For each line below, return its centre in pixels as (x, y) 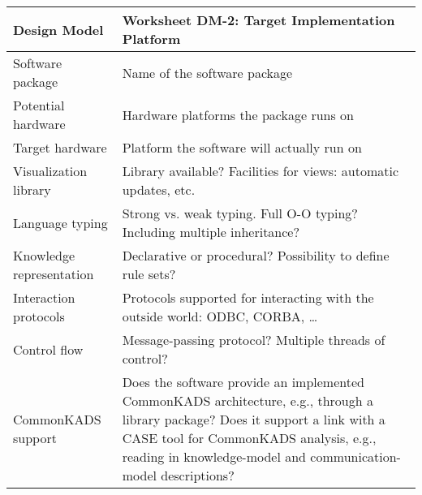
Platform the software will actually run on (242, 147)
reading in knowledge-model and (214, 456)
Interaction (44, 297)
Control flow (48, 349)
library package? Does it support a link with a (254, 419)
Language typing (60, 222)
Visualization (50, 171)
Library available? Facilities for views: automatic (261, 171)
